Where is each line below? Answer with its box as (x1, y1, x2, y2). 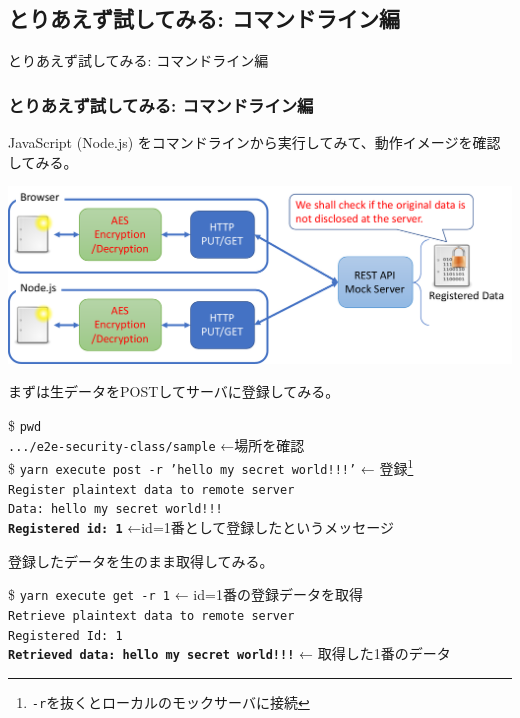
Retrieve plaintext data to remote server (8, 608, 295, 623)
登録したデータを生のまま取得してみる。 (8, 550, 274, 571)
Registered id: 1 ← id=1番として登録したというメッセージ (8, 517, 395, 537)
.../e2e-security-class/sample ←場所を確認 (8, 434, 305, 455)
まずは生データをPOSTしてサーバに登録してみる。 (8, 381, 340, 402)
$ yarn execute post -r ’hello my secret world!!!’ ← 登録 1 (8, 455, 414, 479)
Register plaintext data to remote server (8, 482, 295, 497)
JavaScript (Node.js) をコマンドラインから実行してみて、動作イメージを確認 (8, 132, 501, 153)
